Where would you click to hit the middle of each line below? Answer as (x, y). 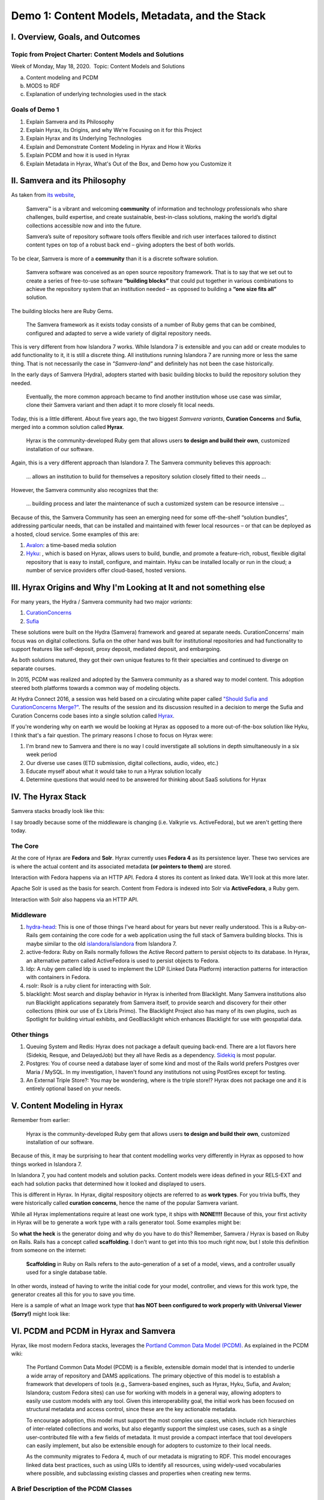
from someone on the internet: (49, 1250)
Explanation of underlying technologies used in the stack (96, 94)
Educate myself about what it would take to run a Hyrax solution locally (114, 772)
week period (41, 754)
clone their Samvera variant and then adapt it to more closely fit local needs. (120, 405)
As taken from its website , (43, 195)
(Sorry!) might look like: (40, 1313)
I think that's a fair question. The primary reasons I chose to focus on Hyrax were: (112, 735)
